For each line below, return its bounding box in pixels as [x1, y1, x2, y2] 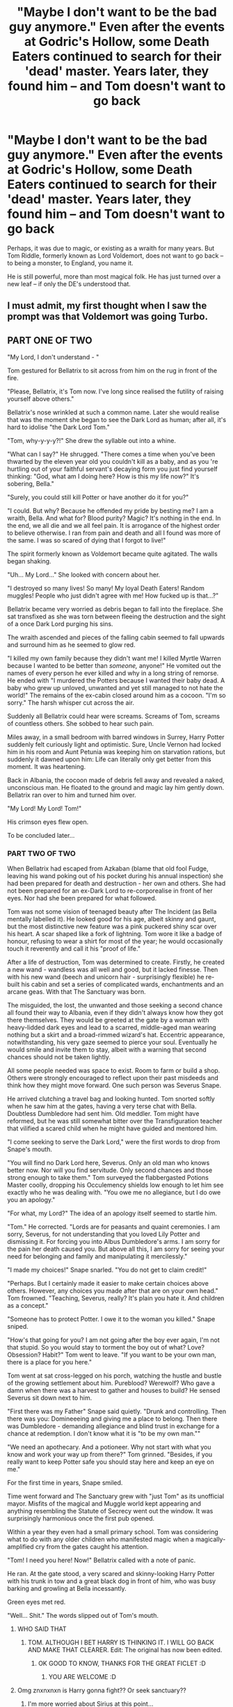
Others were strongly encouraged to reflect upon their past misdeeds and [7, 1074, 219, 1082]
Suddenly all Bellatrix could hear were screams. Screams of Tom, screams [7, 712, 220, 721]
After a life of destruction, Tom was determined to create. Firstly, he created [7, 958, 225, 967]
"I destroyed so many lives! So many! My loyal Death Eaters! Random [7, 584, 205, 593]
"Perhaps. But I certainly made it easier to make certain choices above [7, 1279, 209, 1288]
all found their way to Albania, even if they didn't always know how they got [7, 1008, 224, 1017]
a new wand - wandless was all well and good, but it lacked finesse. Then [7, 965, 218, 974]
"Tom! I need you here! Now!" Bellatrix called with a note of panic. [7, 1556, 196, 1564]
